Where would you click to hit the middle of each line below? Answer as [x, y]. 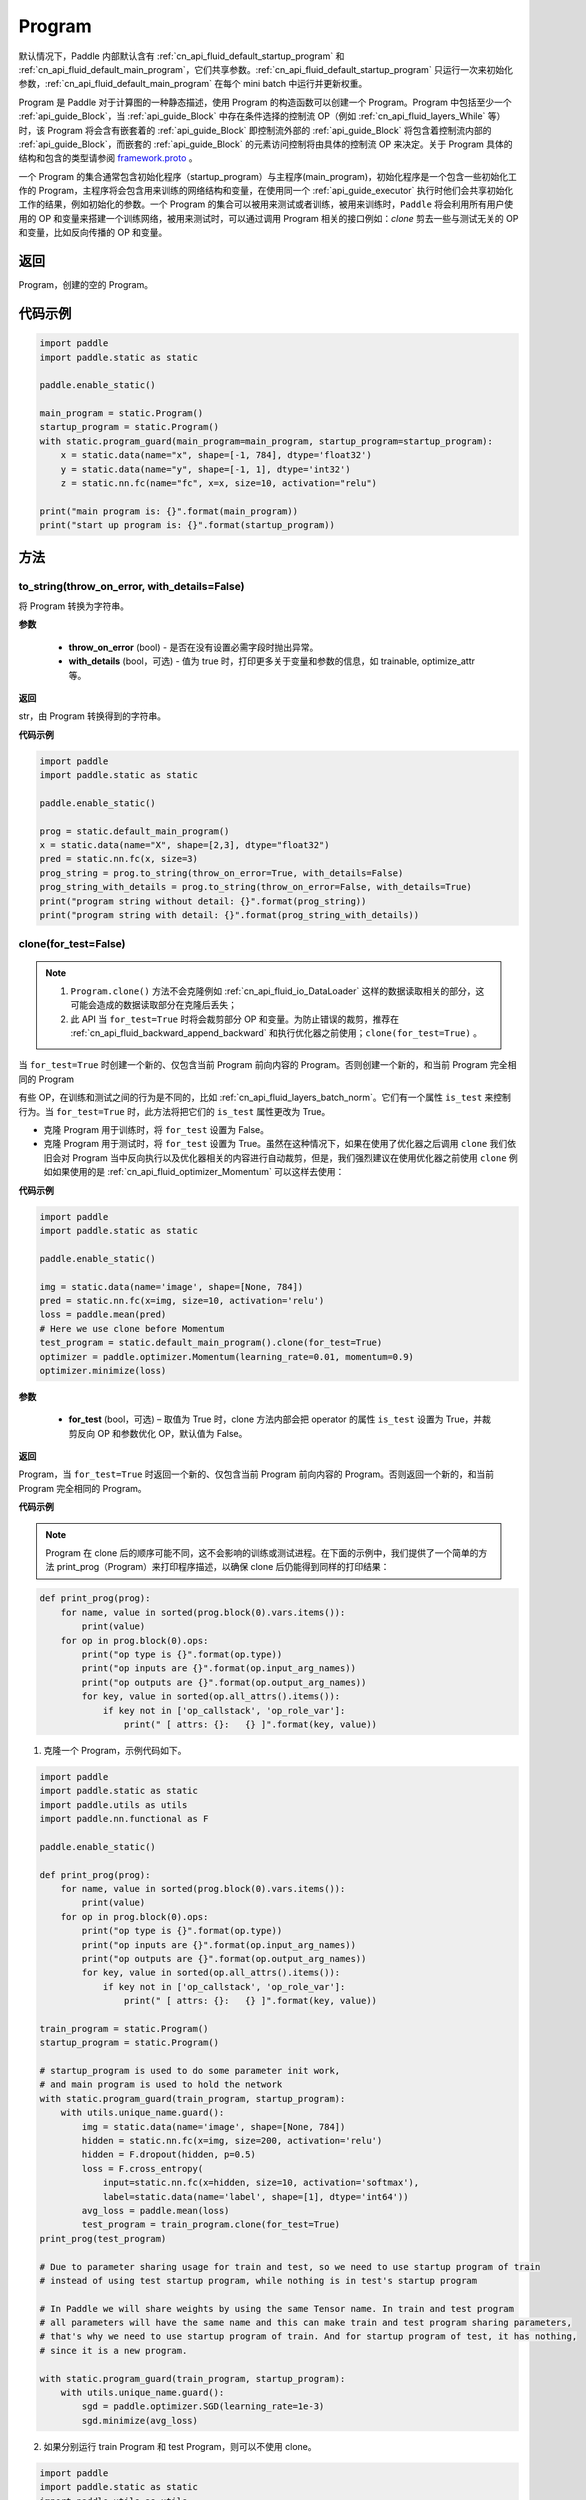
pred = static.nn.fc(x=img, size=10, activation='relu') [182, 1300]
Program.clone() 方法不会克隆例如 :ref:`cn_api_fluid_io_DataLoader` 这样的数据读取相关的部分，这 [277, 991]
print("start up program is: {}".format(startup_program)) [187, 525]
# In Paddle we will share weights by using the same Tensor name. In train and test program [277, 2308]
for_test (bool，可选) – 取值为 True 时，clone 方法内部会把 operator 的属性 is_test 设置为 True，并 [275, 1419]
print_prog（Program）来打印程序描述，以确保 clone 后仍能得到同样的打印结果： [223, 1567]
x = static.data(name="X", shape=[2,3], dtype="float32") [184, 845]
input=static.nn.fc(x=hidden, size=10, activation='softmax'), [261, 2183]
